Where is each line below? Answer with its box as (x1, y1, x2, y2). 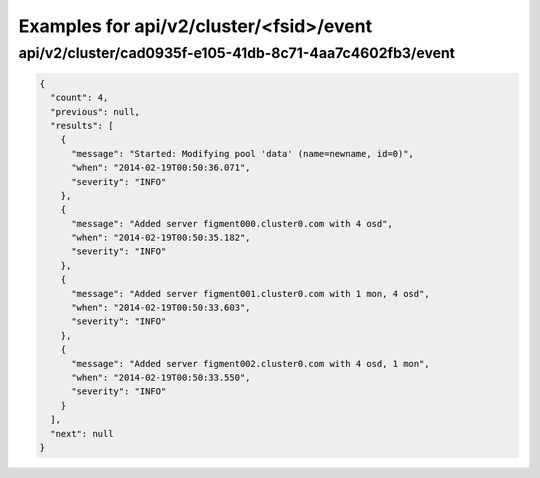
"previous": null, (50, 106, 140, 117)
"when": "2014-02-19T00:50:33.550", (71, 372, 251, 383)
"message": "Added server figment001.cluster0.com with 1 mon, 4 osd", (71, 288, 430, 299)
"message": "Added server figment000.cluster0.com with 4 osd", (71, 218, 394, 229)
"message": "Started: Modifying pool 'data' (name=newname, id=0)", (71, 148, 415, 159)
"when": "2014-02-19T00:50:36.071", (71, 162, 251, 174)
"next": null (50, 428, 114, 439)
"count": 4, (50, 92, 109, 104)
